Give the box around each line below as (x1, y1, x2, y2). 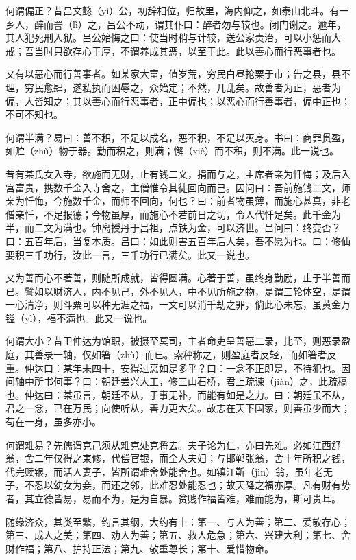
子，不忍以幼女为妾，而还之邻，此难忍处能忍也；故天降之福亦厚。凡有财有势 (5, 478, 351, 492)
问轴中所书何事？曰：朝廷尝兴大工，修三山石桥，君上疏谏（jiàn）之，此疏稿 (5, 374, 347, 388)
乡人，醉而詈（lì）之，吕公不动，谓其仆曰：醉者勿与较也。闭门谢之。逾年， (5, 16, 346, 31)
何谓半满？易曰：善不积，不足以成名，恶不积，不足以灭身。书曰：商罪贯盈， (5, 130, 351, 144)
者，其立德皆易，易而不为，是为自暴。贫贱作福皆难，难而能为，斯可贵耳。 (5, 491, 341, 505)
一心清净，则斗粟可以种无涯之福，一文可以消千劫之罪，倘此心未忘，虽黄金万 (5, 297, 351, 312)
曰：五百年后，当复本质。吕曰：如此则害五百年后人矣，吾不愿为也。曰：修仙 (5, 233, 351, 248)
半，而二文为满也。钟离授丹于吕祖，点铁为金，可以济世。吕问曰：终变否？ (5, 220, 341, 235)
